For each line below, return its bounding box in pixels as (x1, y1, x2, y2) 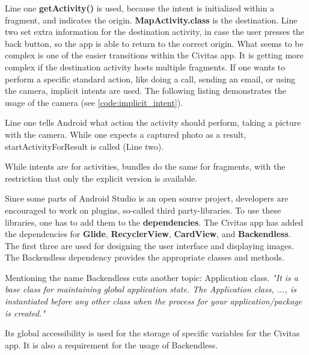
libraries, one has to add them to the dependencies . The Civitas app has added (5, 215, 304, 228)
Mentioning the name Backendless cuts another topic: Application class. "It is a (5, 271, 298, 283)
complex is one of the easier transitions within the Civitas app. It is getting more (5, 49, 304, 61)
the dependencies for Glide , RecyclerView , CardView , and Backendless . (5, 227, 291, 240)
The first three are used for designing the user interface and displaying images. (5, 239, 294, 252)
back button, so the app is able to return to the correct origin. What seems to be (5, 37, 304, 49)
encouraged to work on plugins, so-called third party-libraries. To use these (5, 203, 281, 216)
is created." (5, 306, 45, 319)
